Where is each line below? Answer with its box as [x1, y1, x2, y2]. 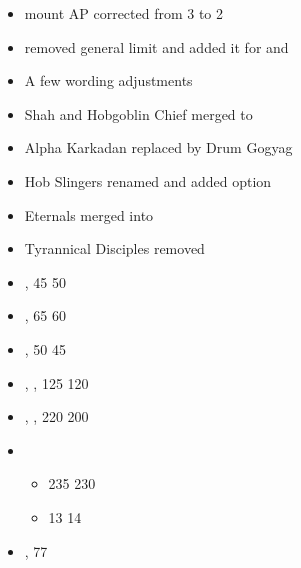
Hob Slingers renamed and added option [24, 170, 272, 191]
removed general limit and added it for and [24, 36, 289, 57]
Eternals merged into [24, 204, 154, 225]
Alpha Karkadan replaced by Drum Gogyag [24, 137, 293, 158]
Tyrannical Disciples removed [24, 238, 205, 259]
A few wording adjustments [24, 70, 193, 91]
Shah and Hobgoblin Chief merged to [24, 103, 253, 124]
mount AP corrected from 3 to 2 [24, 3, 224, 23]
